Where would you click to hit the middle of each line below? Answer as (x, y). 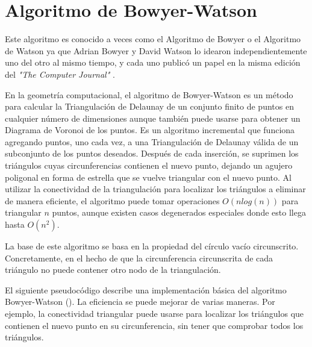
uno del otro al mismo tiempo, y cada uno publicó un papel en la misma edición (153, 62)
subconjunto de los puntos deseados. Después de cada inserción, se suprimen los (152, 153)
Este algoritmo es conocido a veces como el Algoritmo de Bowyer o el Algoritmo (153, 39)
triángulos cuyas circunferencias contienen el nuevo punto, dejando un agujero (149, 165)
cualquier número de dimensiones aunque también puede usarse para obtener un (153, 118)
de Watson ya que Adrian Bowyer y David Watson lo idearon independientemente (156, 50)
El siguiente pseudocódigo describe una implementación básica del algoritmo (146, 289)
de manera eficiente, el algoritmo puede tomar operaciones (112, 200)
